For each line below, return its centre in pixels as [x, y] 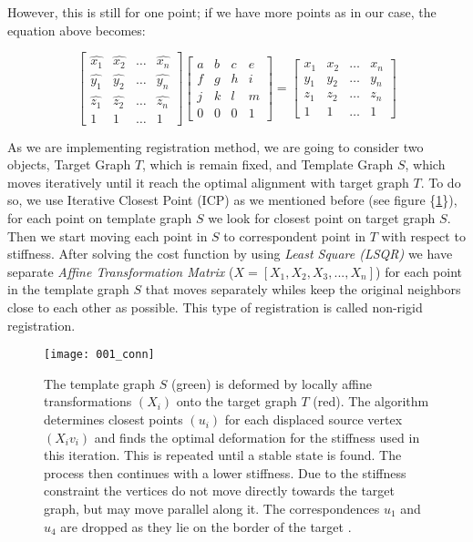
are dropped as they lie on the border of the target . [206, 526]
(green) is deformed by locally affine [272, 383]
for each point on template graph [100, 218]
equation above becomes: [77, 30]
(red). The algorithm [371, 401]
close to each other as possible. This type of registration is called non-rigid [215, 307]
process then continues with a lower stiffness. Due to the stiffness [225, 472]
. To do [441, 182]
